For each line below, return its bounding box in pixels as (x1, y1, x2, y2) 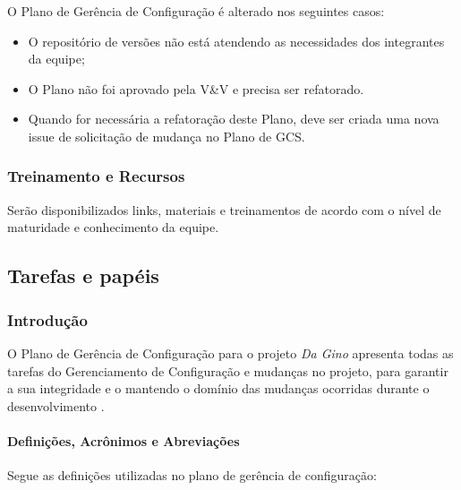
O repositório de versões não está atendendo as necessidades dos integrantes (28, 31, 445, 50)
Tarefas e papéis (7, 262, 159, 289)
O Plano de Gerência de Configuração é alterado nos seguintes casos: (7, 2, 385, 20)
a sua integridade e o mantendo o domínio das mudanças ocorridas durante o (7, 379, 430, 398)
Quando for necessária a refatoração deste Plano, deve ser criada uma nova (28, 109, 440, 128)
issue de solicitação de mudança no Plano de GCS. (28, 126, 305, 145)
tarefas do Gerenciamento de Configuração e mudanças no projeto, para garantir (7, 361, 448, 380)
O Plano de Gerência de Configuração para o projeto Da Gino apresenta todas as (7, 343, 454, 362)
